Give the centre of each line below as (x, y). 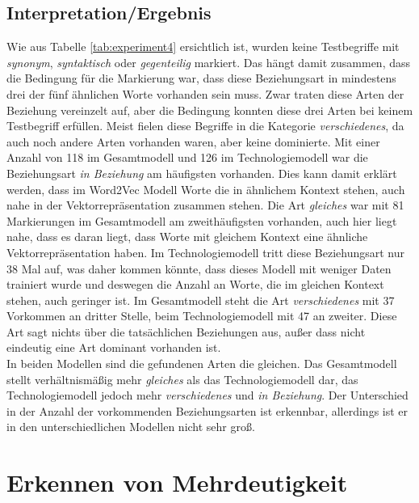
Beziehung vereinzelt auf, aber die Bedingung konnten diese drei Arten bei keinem (210, 110)
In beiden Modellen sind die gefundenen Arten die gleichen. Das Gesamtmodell (202, 364)
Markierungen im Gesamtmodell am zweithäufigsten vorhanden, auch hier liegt (202, 220)
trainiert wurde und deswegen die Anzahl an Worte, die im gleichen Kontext (195, 284)
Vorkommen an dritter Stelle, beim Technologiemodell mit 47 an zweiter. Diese (202, 316)
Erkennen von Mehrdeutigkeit (177, 482)
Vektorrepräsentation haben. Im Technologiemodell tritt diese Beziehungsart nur (206, 252)
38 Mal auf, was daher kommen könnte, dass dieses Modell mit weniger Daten (199, 268)
